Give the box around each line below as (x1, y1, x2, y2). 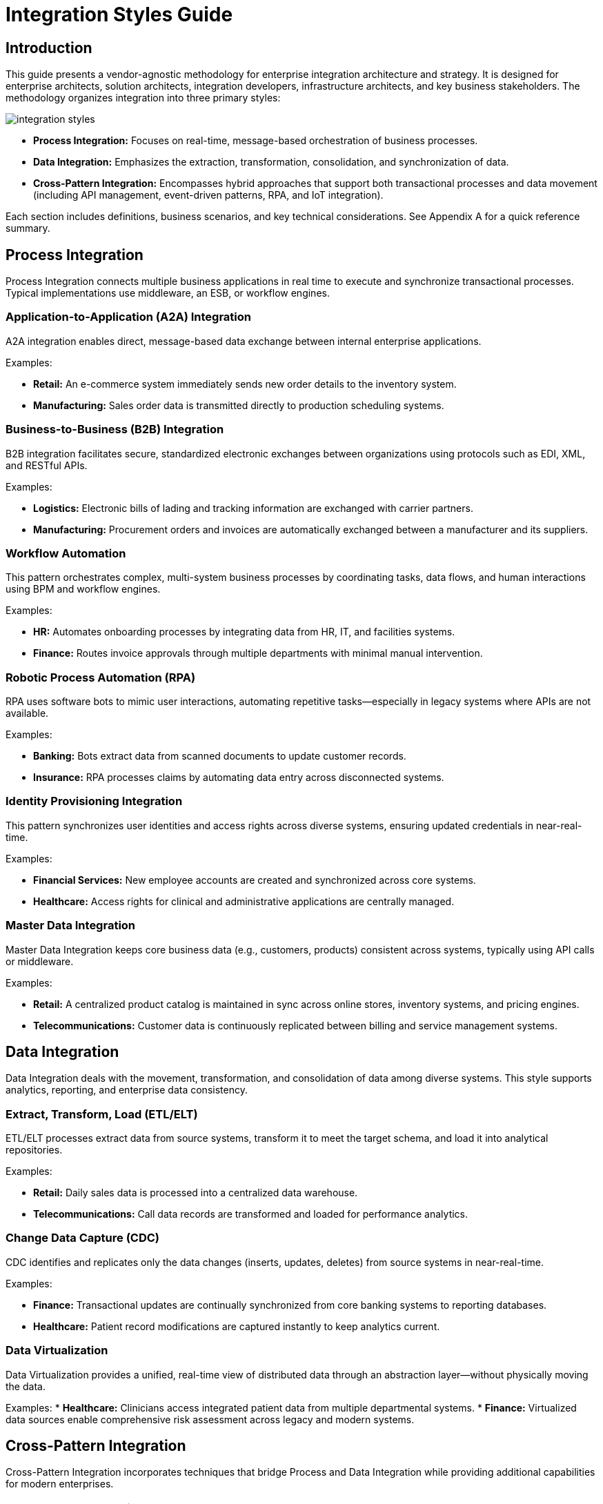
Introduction (6, 39, 92, 57)
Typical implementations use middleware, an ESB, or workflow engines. (6, 287, 330, 299)
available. (6, 707, 49, 720)
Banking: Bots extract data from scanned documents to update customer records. (33, 750, 406, 762)
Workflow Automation (6, 546, 126, 560)
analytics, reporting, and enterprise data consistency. (6, 1084, 248, 1096)
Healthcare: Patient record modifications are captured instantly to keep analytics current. (33, 1320, 440, 1332)
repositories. (6, 1144, 63, 1156)
